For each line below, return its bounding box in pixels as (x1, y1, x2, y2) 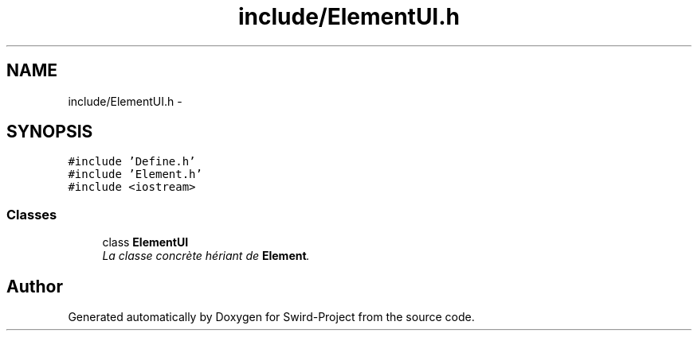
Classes (6, 206, 57, 223)
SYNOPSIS (6, 122, 93, 142)
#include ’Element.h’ (68, 168, 202, 181)
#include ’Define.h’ (68, 155, 196, 168)
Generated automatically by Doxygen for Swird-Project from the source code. (68, 310, 475, 324)
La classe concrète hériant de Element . (102, 249, 310, 263)
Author (6, 276, 63, 296)
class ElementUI (102, 235, 189, 250)
